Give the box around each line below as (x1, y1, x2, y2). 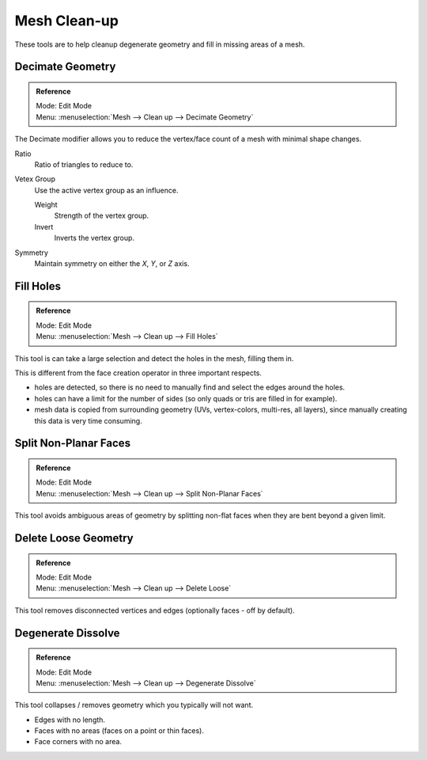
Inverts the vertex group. (54, 234, 134, 243)
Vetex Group (14, 174, 55, 184)
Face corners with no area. (34, 737, 123, 747)
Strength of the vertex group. (54, 211, 149, 221)
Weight (34, 200, 59, 210)
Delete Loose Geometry (14, 531, 134, 545)
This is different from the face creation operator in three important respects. (14, 368, 263, 378)
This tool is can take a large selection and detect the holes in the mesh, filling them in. (14, 353, 294, 363)
